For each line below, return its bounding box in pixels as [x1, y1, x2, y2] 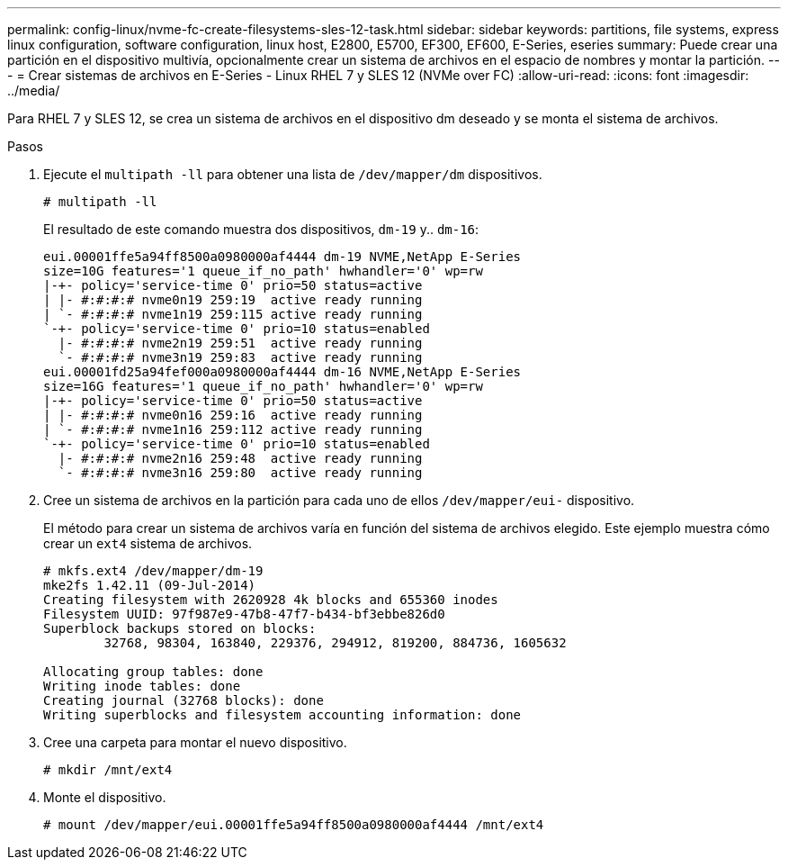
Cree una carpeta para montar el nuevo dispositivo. [43, 735, 347, 750]
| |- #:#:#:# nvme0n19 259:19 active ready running [43, 293, 423, 307]
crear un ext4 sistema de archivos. [43, 536, 253, 551]
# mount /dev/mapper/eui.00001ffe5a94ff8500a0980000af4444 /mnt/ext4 [43, 817, 544, 832]
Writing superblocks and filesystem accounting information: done [43, 708, 522, 722]
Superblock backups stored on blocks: [43, 621, 317, 636]
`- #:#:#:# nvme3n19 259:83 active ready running [58, 350, 423, 365]
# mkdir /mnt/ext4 [43, 763, 173, 777]
